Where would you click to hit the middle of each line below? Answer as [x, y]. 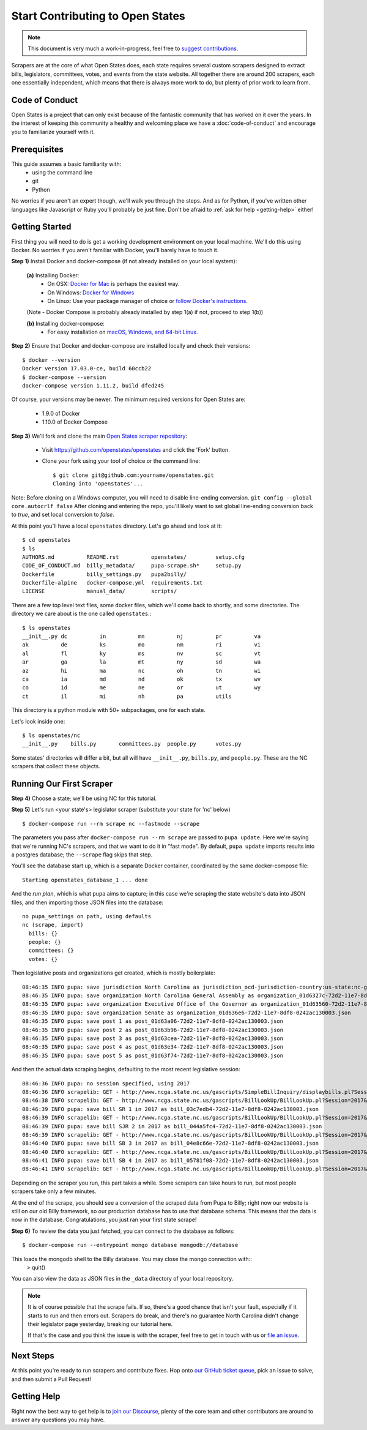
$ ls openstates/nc [51, 735]
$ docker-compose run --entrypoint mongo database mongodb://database [130, 1245]
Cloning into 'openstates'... [98, 484]
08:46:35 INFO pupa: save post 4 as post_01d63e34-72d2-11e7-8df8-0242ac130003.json [153, 1047]
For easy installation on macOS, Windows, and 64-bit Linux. [123, 332]
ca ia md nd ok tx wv [142, 679]
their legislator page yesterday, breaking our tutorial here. [100, 1324]
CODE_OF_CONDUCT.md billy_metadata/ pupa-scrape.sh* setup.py [132, 566]
